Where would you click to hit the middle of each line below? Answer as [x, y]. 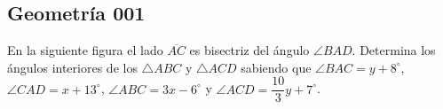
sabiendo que [276, 67]
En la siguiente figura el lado [85, 50]
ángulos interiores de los [72, 67]
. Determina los [394, 50]
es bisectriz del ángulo [249, 50]
